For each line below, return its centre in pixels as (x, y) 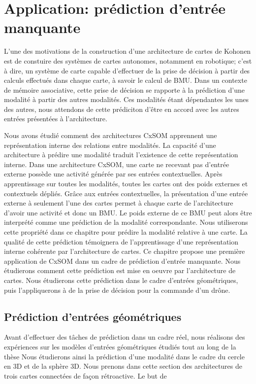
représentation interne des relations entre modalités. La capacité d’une (110, 145)
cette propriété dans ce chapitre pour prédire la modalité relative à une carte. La (126, 232)
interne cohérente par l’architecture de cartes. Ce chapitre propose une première (125, 251)
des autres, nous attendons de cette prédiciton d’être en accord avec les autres (122, 109)
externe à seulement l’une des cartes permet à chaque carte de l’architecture (119, 203)
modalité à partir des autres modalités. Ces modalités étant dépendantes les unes (126, 99)
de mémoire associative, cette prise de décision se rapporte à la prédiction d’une (124, 89)
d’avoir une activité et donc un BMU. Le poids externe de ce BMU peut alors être (128, 212)
